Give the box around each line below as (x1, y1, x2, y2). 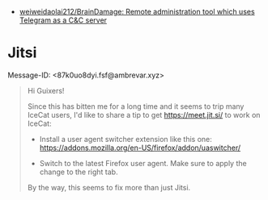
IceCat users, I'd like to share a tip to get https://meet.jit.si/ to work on (27, 110, 261, 119)
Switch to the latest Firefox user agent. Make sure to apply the (39, 158, 248, 168)
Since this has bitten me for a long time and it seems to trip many (27, 101, 245, 111)
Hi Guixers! (27, 85, 65, 95)
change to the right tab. (39, 167, 118, 177)
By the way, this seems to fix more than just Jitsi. (27, 182, 191, 192)
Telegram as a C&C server (19, 15, 107, 25)
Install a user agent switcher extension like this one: (39, 134, 212, 144)
